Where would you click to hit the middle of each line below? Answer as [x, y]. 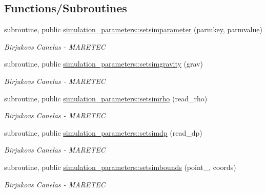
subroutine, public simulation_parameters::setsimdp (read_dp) [103, 132]
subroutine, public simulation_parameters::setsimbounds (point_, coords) [120, 167]
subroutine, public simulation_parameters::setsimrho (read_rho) [106, 98]
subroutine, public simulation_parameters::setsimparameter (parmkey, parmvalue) [133, 29]
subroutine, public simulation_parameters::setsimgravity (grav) [104, 64]
